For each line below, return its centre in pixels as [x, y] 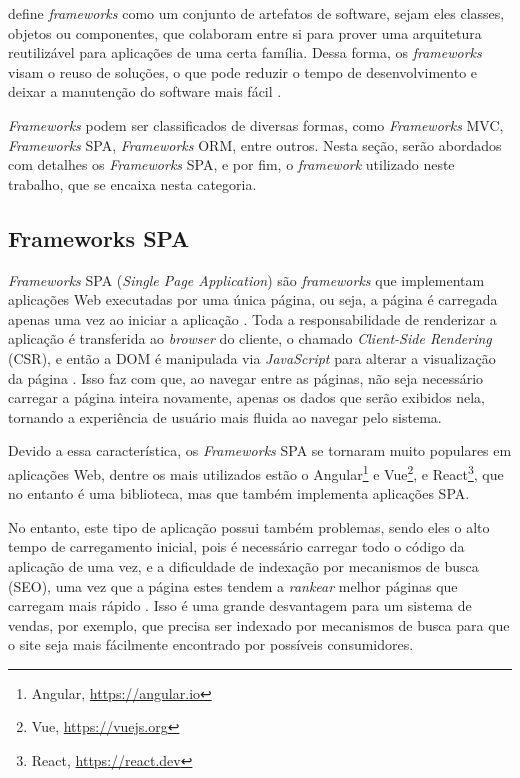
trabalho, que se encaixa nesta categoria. [132, 183]
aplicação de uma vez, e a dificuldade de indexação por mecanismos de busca [243, 565]
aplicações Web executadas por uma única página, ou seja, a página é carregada [253, 299]
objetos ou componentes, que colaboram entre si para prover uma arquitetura [245, 32]
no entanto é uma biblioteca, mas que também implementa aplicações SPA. [239, 493]
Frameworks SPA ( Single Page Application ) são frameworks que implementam [246, 279]
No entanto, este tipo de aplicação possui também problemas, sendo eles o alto [249, 526]
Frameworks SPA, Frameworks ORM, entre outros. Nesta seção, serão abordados [255, 144]
